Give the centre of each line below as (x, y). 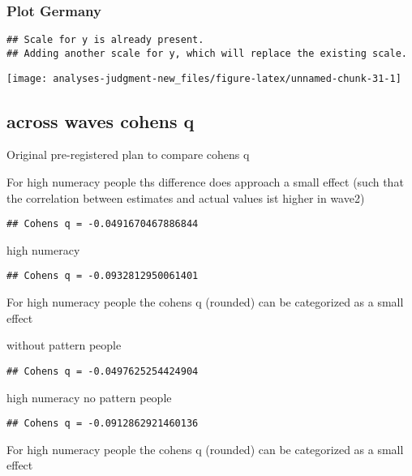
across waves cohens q (101, 120)
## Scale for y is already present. (105, 40)
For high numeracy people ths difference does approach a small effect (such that (205, 181)
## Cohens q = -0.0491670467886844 (103, 224)
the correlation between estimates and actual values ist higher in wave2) (186, 197)
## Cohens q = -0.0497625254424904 (103, 371)
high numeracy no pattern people (89, 397)
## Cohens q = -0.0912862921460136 (103, 424)
